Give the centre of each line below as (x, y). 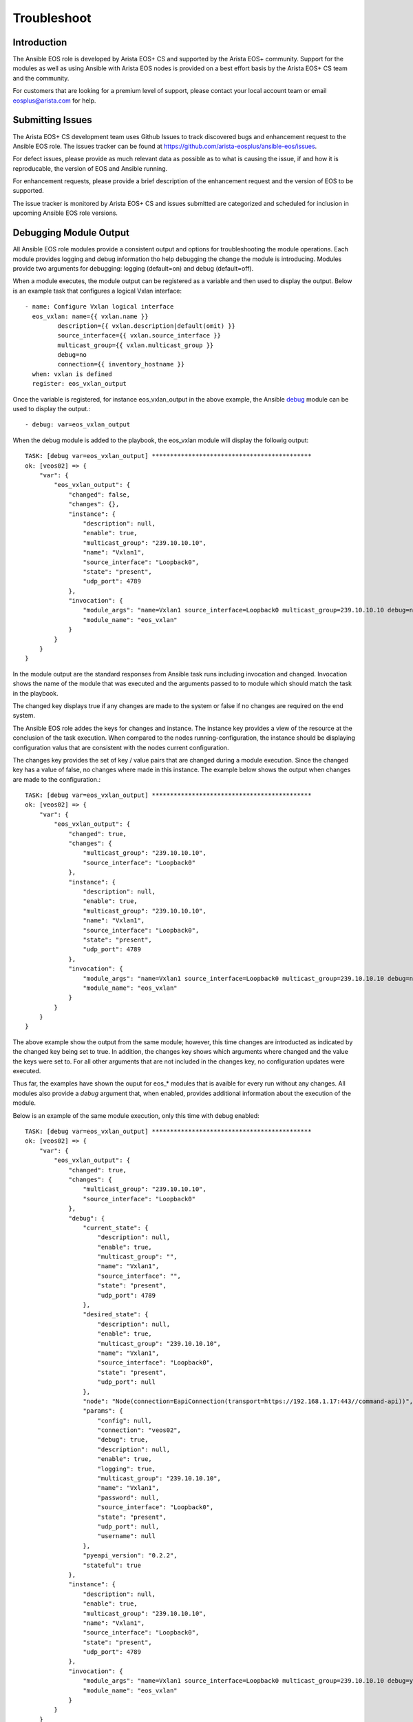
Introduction (40, 42)
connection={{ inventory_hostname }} (121, 364)
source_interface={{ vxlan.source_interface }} (139, 335)
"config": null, (125, 1420)
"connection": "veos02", (139, 1430)
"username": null (127, 1536)
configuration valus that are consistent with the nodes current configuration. (121, 747)
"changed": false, (99, 495)
